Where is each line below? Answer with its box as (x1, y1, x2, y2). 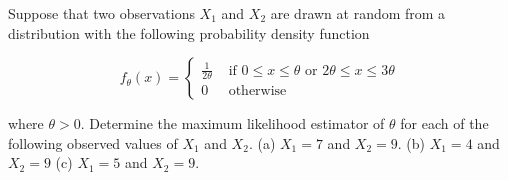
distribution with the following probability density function (8, 22, 370, 43)
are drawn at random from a (270, 3, 446, 23)
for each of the (400, 113, 489, 134)
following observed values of (8, 132, 178, 153)
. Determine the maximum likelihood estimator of (80, 113, 385, 134)
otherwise (228, 84, 287, 99)
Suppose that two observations (8, 3, 195, 23)
